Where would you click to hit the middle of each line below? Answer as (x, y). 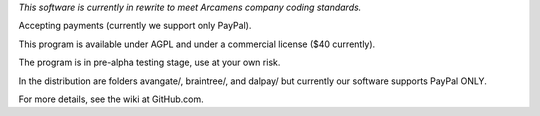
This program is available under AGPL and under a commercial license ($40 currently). (197, 44)
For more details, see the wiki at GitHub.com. (111, 99)
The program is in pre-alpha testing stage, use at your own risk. (149, 62)
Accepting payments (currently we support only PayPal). (135, 26)
